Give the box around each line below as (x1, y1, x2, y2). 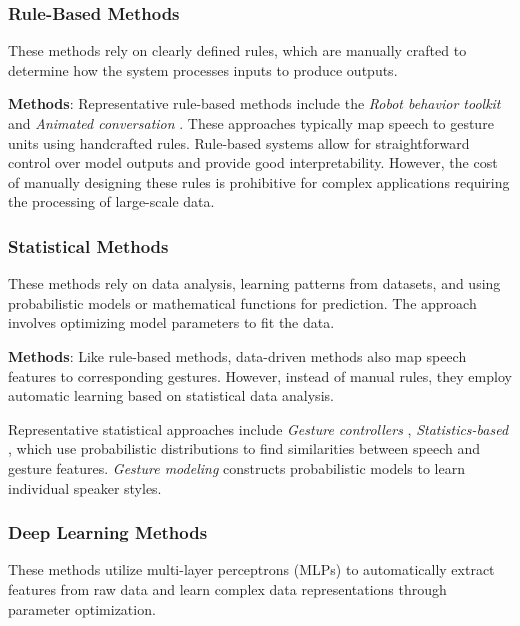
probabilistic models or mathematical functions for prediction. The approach (8, 292, 477, 313)
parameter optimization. (8, 598, 156, 619)
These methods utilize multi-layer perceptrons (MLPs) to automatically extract (8, 559, 495, 580)
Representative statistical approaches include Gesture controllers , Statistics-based (8, 418, 509, 439)
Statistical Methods (8, 233, 169, 258)
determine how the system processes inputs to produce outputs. (8, 59, 398, 80)
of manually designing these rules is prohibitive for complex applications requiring (8, 171, 510, 192)
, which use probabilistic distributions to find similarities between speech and (8, 438, 481, 459)
